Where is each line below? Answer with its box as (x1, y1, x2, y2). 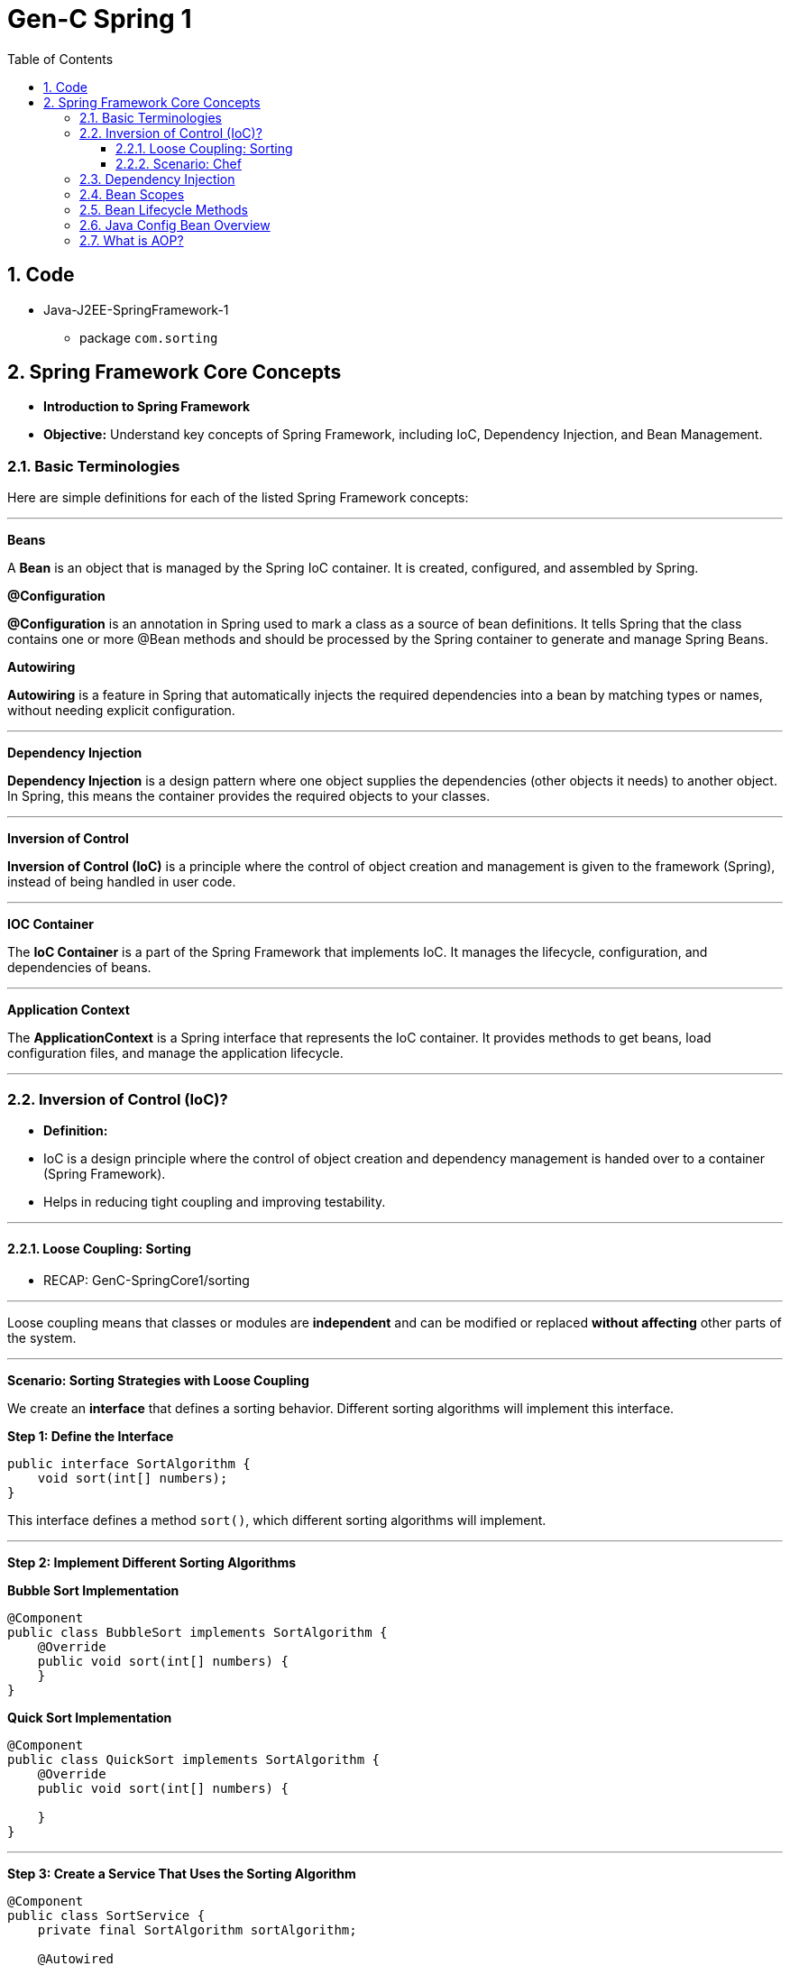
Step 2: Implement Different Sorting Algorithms (7, 1555, 297, 1571)
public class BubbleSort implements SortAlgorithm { (7, 1625, 388, 1640)
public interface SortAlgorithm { (7, 1456, 251, 1472)
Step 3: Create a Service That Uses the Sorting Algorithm (7, 1866, 356, 1882)
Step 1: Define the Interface (7, 1429, 174, 1445)
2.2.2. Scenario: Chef (115, 155, 242, 171)
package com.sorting (79, 329, 218, 345)
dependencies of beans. (7, 960, 152, 976)
